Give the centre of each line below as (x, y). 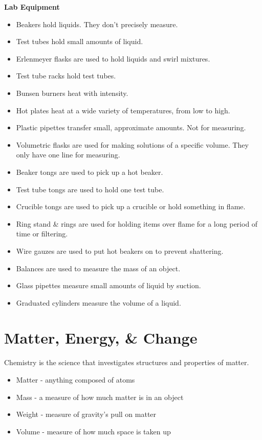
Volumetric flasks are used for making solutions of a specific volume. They (132, 144)
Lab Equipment (32, 7)
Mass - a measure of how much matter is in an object (100, 397)
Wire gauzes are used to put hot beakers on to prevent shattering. (120, 251)
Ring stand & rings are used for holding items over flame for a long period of (137, 223)
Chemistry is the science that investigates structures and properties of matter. (127, 362)
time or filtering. (42, 234)
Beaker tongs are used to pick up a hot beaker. (90, 172)
